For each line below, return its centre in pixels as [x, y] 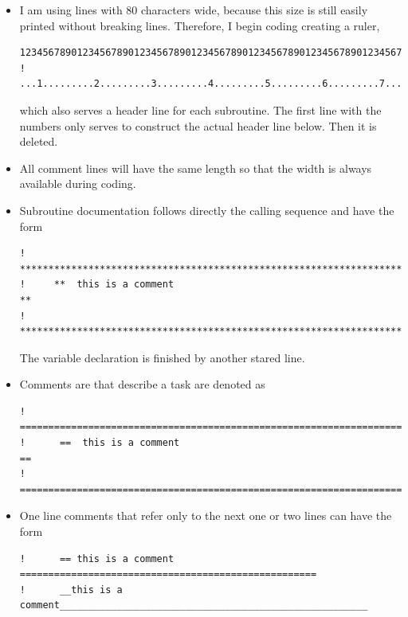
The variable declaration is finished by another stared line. [162, 357]
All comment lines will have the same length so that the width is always [196, 168]
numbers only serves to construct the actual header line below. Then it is [198, 125]
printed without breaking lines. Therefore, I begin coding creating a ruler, [200, 25]
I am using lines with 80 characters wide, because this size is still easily [194, 10]
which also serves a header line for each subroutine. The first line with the [200, 109]
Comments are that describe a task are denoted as [142, 384]
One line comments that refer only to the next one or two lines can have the [206, 515]
